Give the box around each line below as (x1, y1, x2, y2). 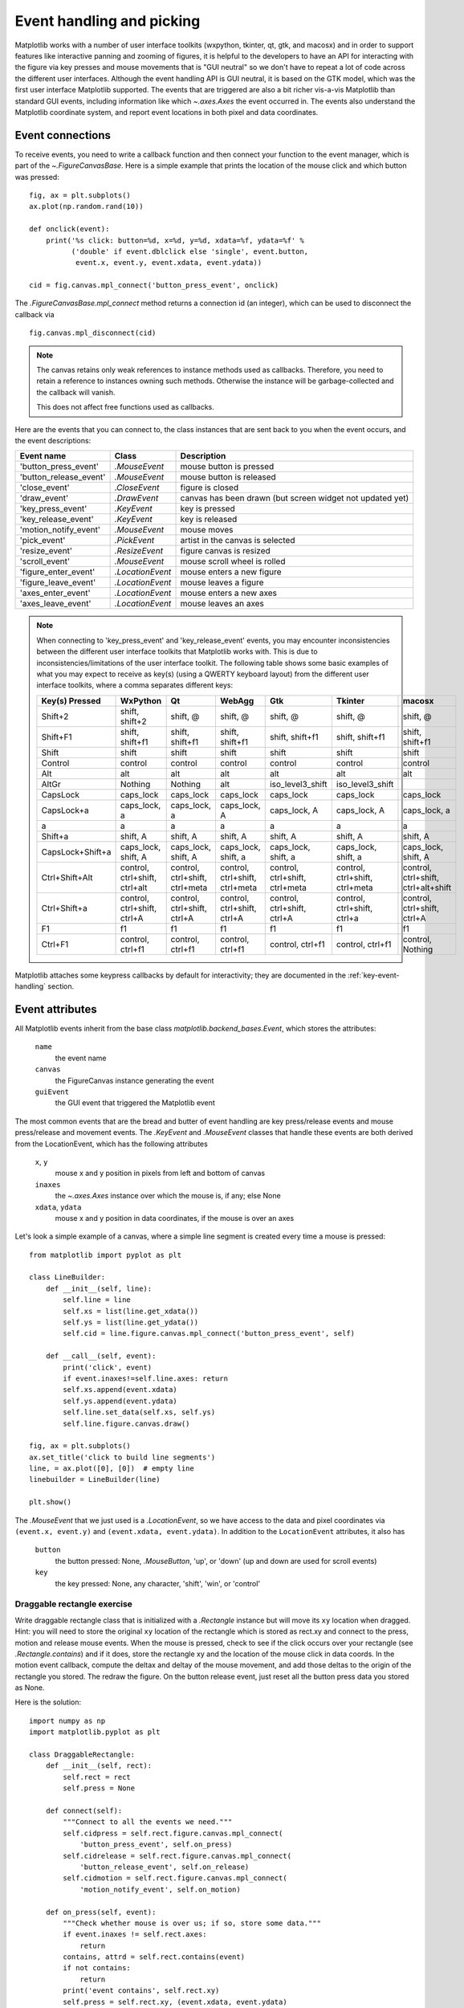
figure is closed (180, 482, 239, 493)
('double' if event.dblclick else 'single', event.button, (71, 247, 309, 256)
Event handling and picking (14, 12, 201, 30)
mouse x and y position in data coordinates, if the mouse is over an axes (55, 1213, 295, 1222)
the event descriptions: (14, 436, 92, 445)
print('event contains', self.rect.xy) (63, 1986, 220, 1995)
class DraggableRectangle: (29, 1750, 136, 1759)
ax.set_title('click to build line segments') (29, 1452, 216, 1462)
